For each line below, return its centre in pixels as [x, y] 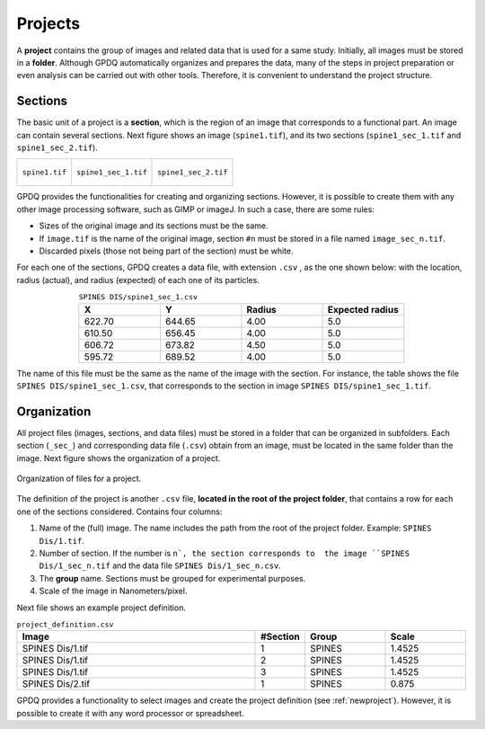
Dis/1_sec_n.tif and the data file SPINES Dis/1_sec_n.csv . [160, 565]
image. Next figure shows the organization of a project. [119, 458]
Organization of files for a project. [79, 478]
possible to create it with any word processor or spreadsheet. [130, 713]
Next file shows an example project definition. [101, 608]
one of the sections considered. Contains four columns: [119, 511]
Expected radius [363, 309]
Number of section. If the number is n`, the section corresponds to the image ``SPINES [225, 553]
